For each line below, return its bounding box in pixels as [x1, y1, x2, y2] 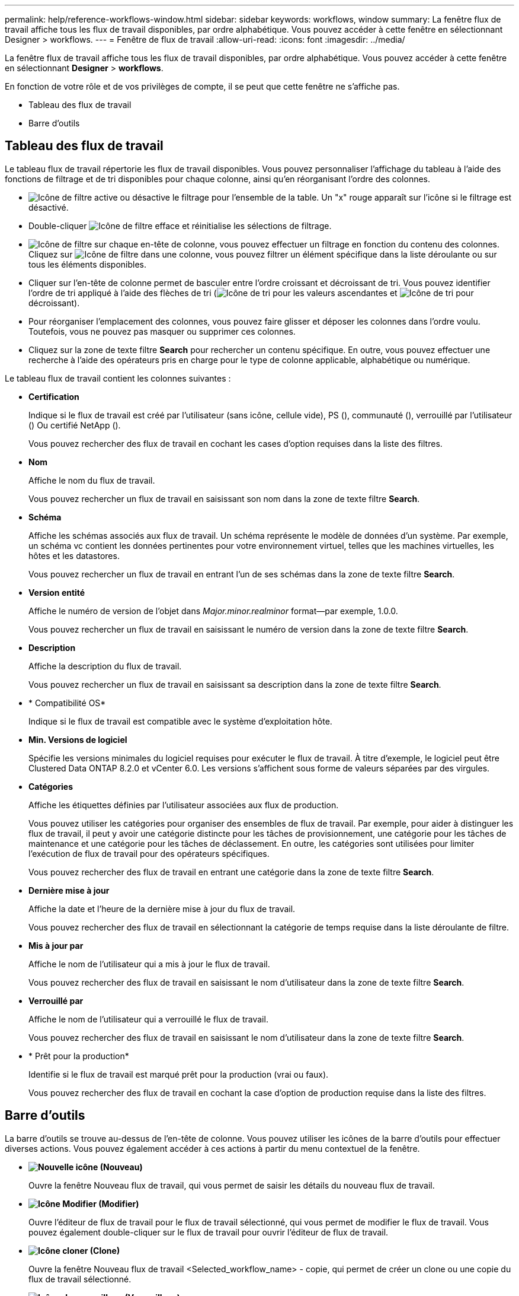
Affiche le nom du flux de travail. [28, 475, 155, 485]
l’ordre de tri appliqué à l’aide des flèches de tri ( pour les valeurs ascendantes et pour [28, 287, 474, 298]
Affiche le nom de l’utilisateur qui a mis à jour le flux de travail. [28, 958, 270, 969]
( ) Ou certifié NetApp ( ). [28, 420, 121, 430]
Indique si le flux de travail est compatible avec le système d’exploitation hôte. [28, 716, 332, 726]
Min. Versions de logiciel [28, 734, 127, 745]
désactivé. [28, 202, 69, 212]
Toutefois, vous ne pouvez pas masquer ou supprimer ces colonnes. [28, 326, 296, 336]
